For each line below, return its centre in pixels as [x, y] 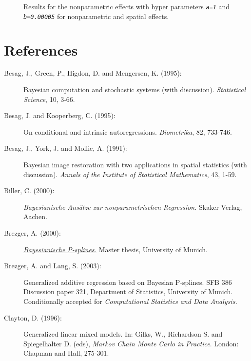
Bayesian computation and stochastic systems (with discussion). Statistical [135, 90]
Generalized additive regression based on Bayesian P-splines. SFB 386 [128, 282]
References [41, 50]
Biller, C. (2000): [29, 191]
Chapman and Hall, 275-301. [66, 353]
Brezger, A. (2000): [32, 232]
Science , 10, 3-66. [49, 99]
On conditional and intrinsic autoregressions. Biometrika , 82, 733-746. [128, 131]
